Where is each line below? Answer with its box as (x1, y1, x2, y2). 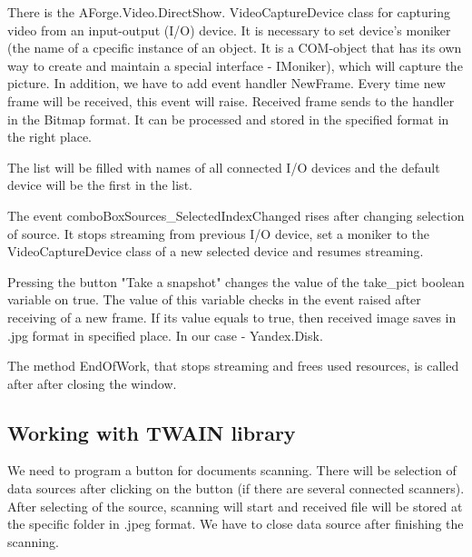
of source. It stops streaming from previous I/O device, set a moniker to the (7, 224, 429, 243)
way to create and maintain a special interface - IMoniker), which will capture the (7, 55, 463, 75)
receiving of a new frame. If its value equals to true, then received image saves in (7, 307, 457, 326)
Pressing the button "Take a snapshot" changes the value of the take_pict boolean (7, 272, 465, 291)
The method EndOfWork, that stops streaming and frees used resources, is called (7, 356, 459, 375)
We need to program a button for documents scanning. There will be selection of (7, 461, 457, 480)
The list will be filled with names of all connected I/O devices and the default (7, 157, 440, 176)
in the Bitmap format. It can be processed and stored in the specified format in (7, 109, 449, 128)
